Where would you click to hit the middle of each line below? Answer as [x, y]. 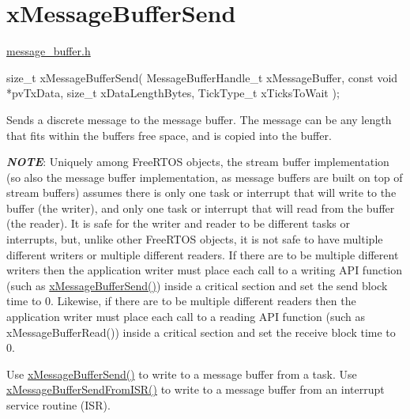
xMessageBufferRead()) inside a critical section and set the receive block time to [201, 332]
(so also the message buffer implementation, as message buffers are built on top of [205, 177]
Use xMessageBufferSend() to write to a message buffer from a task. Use [182, 374]
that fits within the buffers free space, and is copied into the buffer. [169, 135]
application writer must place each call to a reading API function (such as [186, 317]
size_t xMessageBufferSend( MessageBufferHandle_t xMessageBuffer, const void [202, 77]
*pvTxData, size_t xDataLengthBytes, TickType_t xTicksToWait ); [173, 93]
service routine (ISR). [58, 405]
